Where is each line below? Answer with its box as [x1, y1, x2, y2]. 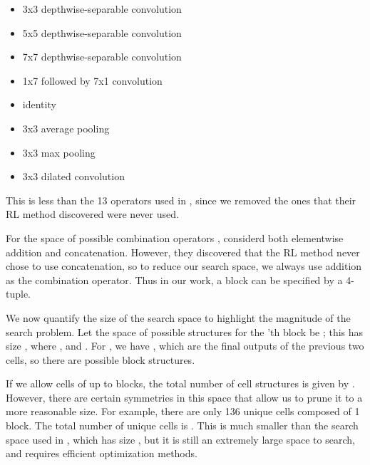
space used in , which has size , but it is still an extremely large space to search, [6, 432, 355, 446]
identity [22, 97, 56, 112]
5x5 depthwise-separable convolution [22, 25, 182, 40]
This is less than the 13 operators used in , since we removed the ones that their [6, 192, 356, 207]
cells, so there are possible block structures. [6, 352, 195, 367]
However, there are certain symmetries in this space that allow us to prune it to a [6, 390, 363, 404]
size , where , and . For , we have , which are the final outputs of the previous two [6, 338, 364, 353]
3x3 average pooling [22, 120, 110, 135]
